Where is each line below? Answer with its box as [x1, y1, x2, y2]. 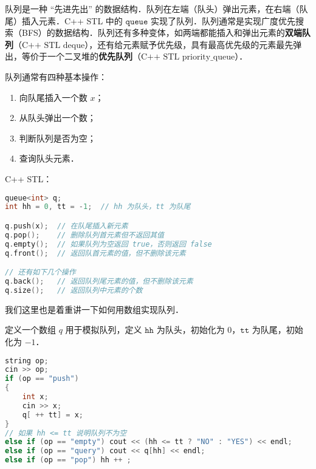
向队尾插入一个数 [19, 91, 88, 103]
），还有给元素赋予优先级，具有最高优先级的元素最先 [84, 38, 294, 50]
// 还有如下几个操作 [5, 268, 76, 277]
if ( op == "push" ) [5, 374, 79, 383]
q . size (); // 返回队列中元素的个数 [5, 286, 143, 295]
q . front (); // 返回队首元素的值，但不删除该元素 [5, 248, 186, 258]
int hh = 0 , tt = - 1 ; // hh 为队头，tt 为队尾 [5, 202, 191, 211]
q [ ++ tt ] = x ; [22, 410, 83, 419]
